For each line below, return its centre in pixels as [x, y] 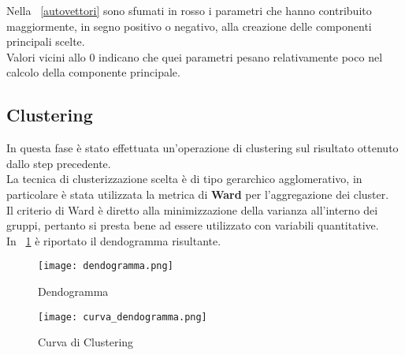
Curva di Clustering [86, 342]
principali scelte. [46, 41]
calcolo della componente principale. [93, 72]
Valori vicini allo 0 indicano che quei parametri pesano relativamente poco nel [195, 56]
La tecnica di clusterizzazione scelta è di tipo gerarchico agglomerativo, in [184, 179]
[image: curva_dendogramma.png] [123, 317]
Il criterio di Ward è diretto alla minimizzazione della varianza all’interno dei [192, 209]
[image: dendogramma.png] [106, 266]
